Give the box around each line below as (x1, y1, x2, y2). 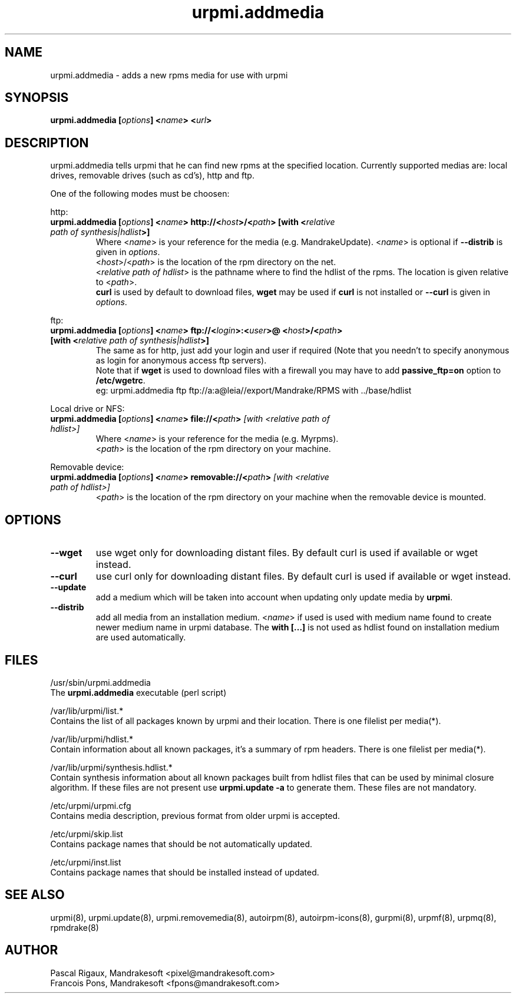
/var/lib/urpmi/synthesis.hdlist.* (50, 762, 173, 772)
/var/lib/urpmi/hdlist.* (50, 733, 134, 744)
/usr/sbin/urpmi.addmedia (50, 677, 151, 688)
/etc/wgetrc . (95, 375, 145, 386)
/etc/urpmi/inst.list (50, 857, 121, 867)
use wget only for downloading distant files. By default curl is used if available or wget (95, 547, 478, 559)
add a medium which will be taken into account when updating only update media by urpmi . (95, 592, 453, 603)
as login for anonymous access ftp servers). (95, 355, 267, 366)
